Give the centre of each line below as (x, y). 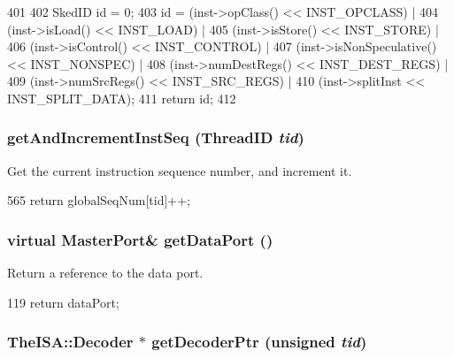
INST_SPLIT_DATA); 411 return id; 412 (122, 98)
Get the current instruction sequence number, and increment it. (180, 170)
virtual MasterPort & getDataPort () (140, 239)
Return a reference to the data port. (105, 273)
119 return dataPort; (63, 302)
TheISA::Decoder (70, 342)
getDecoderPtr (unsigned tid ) (259, 342)
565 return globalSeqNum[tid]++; (99, 200)
